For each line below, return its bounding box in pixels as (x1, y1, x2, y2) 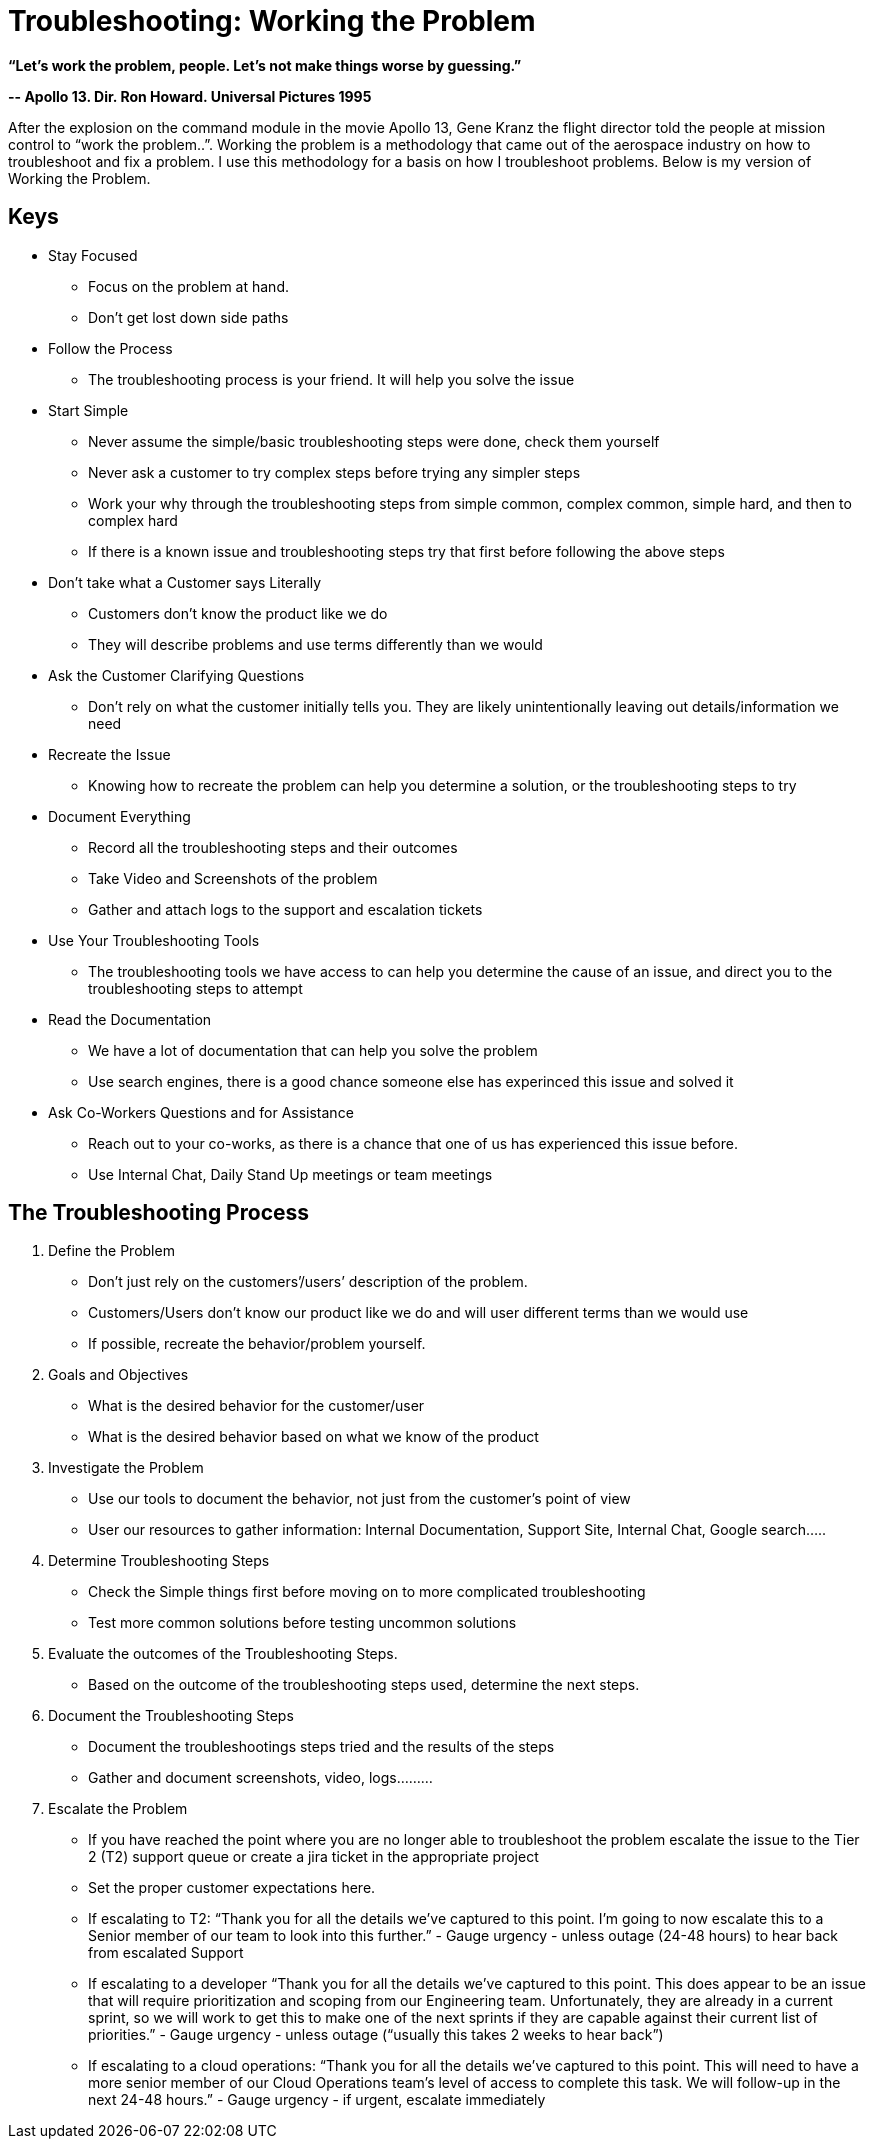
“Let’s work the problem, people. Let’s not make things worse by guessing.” (8, 56, 522, 74)
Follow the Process (48, 339, 173, 357)
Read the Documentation (48, 1010, 212, 1028)
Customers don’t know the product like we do (88, 604, 388, 622)
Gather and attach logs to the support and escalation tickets (88, 900, 483, 918)
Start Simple (48, 401, 129, 419)
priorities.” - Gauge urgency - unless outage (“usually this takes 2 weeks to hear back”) (88, 2026, 664, 2044)
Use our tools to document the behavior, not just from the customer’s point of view (88, 1490, 631, 1508)
